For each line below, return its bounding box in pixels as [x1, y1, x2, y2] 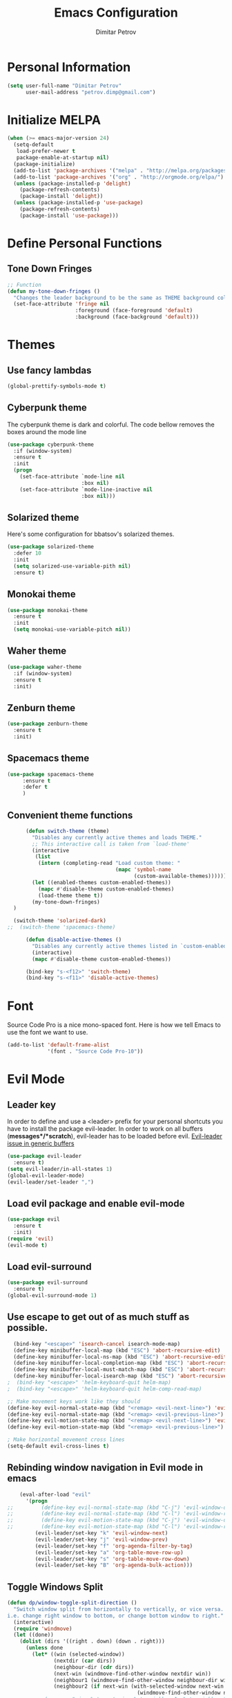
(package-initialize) [13, 161, 76, 168]
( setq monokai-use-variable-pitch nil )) [13, 626, 131, 633]
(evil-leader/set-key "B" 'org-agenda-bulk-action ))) [35, 1562, 193, 1569]
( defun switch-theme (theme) [25, 828, 110, 834]
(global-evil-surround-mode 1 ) [7, 1292, 97, 1299]
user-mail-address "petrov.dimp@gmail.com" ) [25, 89, 156, 96]
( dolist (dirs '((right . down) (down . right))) [19, 1638, 166, 1645]
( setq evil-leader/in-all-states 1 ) [7, 1165, 113, 1172]
